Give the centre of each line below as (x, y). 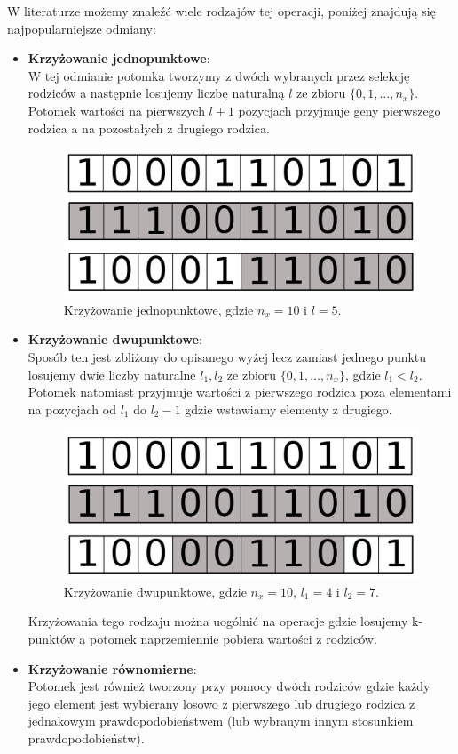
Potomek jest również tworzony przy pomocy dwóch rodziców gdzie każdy (229, 686)
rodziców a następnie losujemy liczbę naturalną (156, 93)
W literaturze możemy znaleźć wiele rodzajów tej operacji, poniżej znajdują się (221, 11)
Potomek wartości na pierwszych (116, 110)
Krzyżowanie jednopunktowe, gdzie (158, 309)
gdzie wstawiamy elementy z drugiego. (288, 409)
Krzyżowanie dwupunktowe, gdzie (155, 591)
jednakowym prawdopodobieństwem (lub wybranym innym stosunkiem (221, 721)
